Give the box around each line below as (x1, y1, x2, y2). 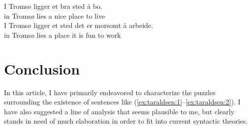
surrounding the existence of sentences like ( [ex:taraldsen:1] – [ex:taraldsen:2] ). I (4, 97, 241, 107)
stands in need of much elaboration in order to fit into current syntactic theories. (4, 116, 248, 126)
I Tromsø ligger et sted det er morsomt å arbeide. (4, 20, 153, 30)
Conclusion (4, 58, 80, 78)
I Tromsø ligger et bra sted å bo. (4, 1, 102, 11)
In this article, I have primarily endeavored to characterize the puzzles (4, 87, 216, 97)
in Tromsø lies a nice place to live (4, 10, 105, 21)
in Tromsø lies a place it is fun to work (4, 29, 121, 40)
